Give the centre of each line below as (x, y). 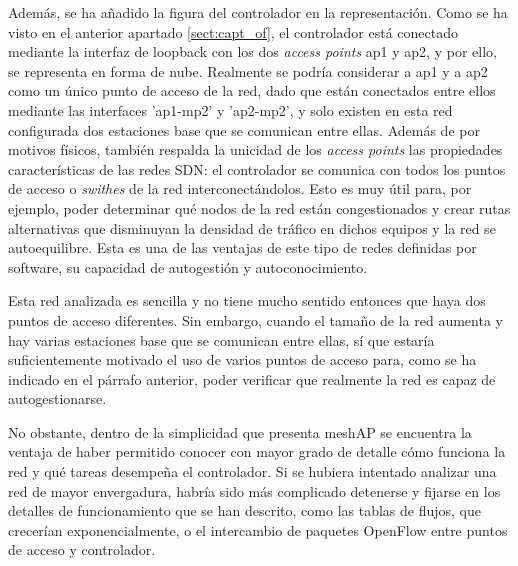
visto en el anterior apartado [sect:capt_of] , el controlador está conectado (233, 31)
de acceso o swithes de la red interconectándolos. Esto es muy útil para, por (240, 188)
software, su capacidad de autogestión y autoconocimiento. (188, 266)
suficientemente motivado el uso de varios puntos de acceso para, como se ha (242, 359)
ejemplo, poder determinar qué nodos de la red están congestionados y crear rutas (259, 207)
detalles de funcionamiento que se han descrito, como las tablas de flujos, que (244, 510)
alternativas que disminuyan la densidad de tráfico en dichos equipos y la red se (252, 227)
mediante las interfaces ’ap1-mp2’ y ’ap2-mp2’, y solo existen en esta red (230, 109)
